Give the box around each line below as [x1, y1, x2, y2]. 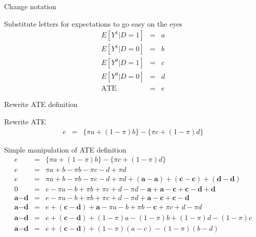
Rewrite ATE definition [4, 99, 78, 110]
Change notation [4, 1, 56, 11]
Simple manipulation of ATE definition [4, 144, 126, 155]
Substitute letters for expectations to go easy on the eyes [4, 18, 183, 29]
